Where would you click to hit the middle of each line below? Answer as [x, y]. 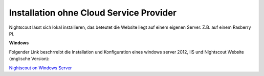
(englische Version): [29, 59]
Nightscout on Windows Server [41, 68]
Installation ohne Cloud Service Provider [93, 13]
